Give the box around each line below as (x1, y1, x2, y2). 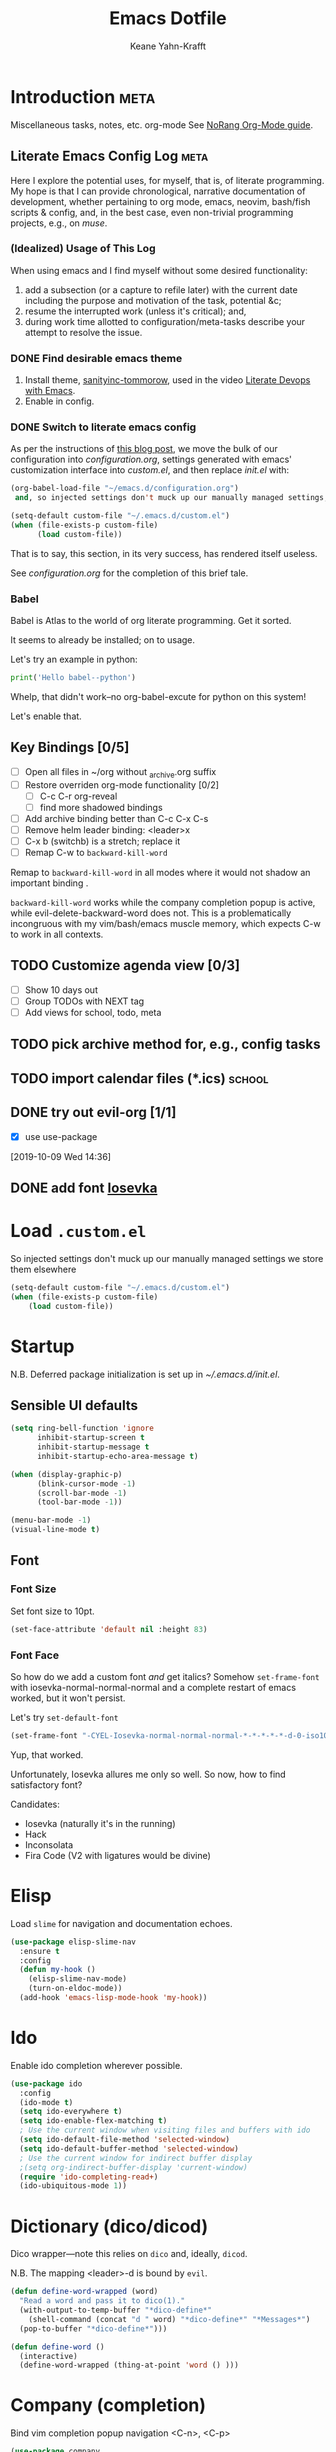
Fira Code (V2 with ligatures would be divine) (24, 1849, 212, 1861)
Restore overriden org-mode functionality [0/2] (24, 778, 220, 791)
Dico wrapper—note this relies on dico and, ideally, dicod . (10, 2248, 248, 2260)
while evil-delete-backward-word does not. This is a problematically (10, 907, 292, 919)
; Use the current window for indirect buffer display (19, 2153, 253, 2163)
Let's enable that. (10, 710, 82, 722)
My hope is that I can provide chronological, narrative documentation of (10, 185, 306, 197)
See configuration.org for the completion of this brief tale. (10, 567, 249, 579)
